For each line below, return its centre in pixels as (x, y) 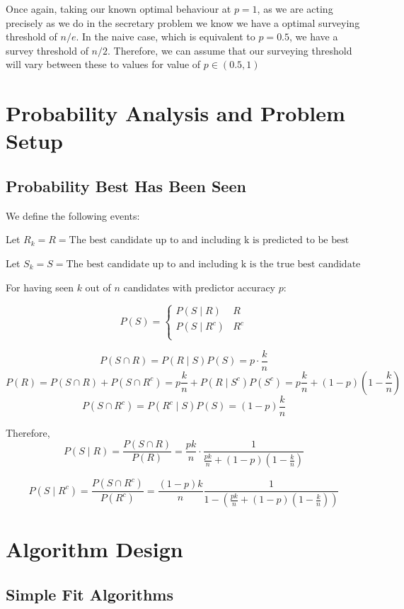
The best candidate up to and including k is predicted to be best (209, 241)
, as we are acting (295, 9)
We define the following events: (73, 215)
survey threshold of (47, 50)
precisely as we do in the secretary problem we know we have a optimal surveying (183, 22)
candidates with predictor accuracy (200, 287)
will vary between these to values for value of (103, 64)
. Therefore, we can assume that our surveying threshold (230, 50)
